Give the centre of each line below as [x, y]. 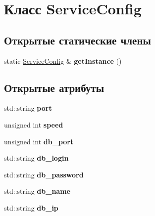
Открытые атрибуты [54, 87]
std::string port [28, 108]
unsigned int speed [34, 124]
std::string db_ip [31, 207]
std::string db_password [44, 174]
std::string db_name [37, 191]
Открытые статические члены [77, 40]
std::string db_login [36, 158]
